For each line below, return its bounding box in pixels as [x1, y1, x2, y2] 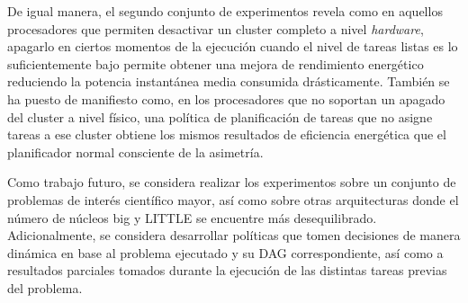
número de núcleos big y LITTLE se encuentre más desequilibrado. [7, 208, 377, 227]
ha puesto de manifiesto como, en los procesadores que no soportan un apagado [7, 89, 445, 108]
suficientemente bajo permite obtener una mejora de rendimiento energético [7, 54, 424, 73]
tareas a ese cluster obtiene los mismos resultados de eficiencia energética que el [7, 125, 446, 144]
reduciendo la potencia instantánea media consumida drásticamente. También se [7, 72, 450, 91]
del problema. [7, 278, 83, 297]
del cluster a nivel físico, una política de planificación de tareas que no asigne [7, 107, 433, 126]
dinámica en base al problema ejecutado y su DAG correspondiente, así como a [7, 243, 444, 262]
